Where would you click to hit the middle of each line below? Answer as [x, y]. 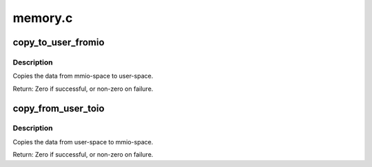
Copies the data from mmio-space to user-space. [83, 76]
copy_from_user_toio [59, 108]
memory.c [43, 18]
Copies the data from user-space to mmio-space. [83, 142]
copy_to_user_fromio [59, 42]
